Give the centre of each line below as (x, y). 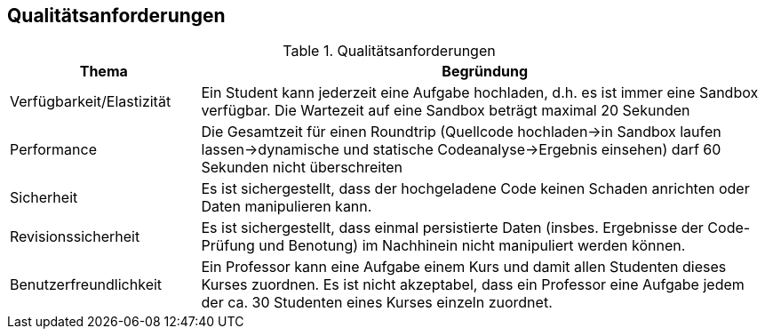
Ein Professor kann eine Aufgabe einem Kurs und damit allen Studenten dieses (464, 267)
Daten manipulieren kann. (287, 207)
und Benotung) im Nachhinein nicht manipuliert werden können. (472, 246)
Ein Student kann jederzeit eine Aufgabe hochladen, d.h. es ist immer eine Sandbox (480, 93)
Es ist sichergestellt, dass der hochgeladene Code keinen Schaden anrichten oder (475, 189)
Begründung (485, 72)
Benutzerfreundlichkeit (86, 285)
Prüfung (228, 246)
